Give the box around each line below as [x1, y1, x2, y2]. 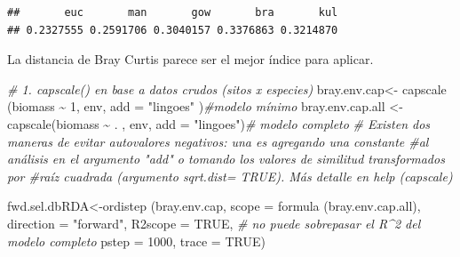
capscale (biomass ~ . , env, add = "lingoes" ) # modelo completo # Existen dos [7, 114, 431, 133]
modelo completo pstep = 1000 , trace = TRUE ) [7, 231, 266, 250]
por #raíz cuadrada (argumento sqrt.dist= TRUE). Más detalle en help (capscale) [7, 166, 453, 185]
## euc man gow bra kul [7, 6, 338, 19]
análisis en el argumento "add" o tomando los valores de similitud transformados [7, 149, 445, 168]
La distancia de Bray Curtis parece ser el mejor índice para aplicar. [7, 50, 374, 68]
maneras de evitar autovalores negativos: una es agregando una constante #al [7, 132, 429, 150]
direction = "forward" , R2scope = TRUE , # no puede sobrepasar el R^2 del [7, 213, 421, 232]
